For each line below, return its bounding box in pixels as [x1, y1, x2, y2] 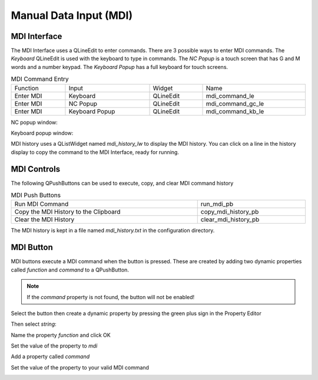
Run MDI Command [14, 200, 69, 208]
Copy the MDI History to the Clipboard [14, 208, 121, 216]
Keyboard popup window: [11, 130, 74, 136]
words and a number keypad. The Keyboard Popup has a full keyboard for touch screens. [11, 63, 228, 70]
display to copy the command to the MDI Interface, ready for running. [11, 148, 180, 156]
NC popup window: [11, 119, 58, 126]
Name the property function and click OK [11, 331, 111, 339]
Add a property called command [11, 353, 90, 360]
